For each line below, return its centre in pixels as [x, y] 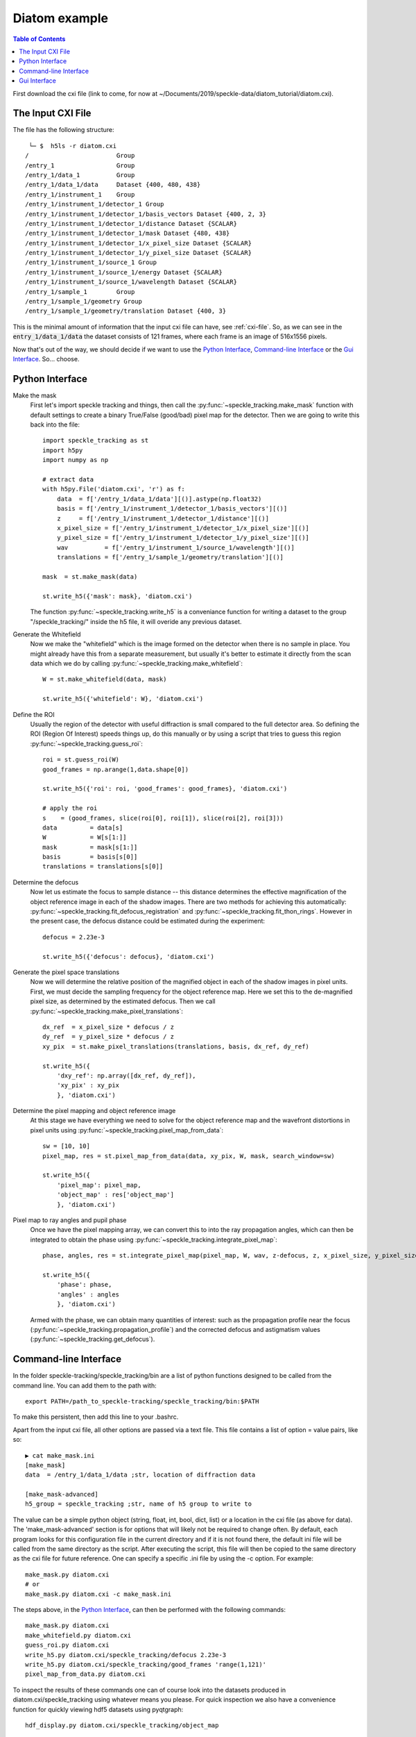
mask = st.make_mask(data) [90, 576]
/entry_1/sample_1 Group [80, 291]
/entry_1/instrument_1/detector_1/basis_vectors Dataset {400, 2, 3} [146, 214]
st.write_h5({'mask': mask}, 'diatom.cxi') [118, 596]
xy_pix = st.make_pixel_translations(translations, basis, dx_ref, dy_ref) [176, 1046]
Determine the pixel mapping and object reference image [94, 1111]
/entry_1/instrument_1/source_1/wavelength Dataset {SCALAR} [131, 282]
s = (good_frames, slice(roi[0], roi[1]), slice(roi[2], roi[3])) [163, 818]
